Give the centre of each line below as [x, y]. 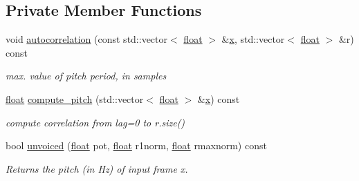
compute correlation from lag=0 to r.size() [95, 122]
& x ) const [219, 98]
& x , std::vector [253, 39]
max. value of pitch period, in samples [86, 76]
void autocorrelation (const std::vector [87, 39]
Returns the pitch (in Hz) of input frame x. [97, 168]
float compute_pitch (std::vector [75, 98]
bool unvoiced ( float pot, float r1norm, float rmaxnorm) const [136, 145]
